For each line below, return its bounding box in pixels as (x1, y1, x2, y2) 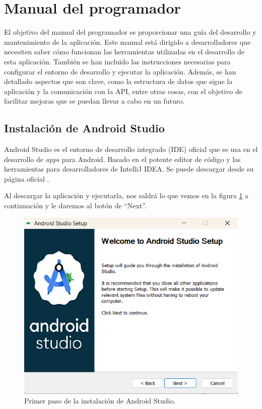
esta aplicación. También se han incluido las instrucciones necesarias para (4, 56, 231, 66)
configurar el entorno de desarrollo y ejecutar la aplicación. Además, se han (4, 66, 236, 76)
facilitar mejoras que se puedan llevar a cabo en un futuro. (4, 96, 185, 106)
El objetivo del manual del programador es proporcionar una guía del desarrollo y (4, 27, 256, 37)
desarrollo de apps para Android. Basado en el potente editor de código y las (4, 153, 241, 164)
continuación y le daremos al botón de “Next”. (4, 200, 147, 211)
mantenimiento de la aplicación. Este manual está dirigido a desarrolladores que (4, 36, 251, 47)
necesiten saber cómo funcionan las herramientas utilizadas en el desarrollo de (4, 46, 245, 57)
